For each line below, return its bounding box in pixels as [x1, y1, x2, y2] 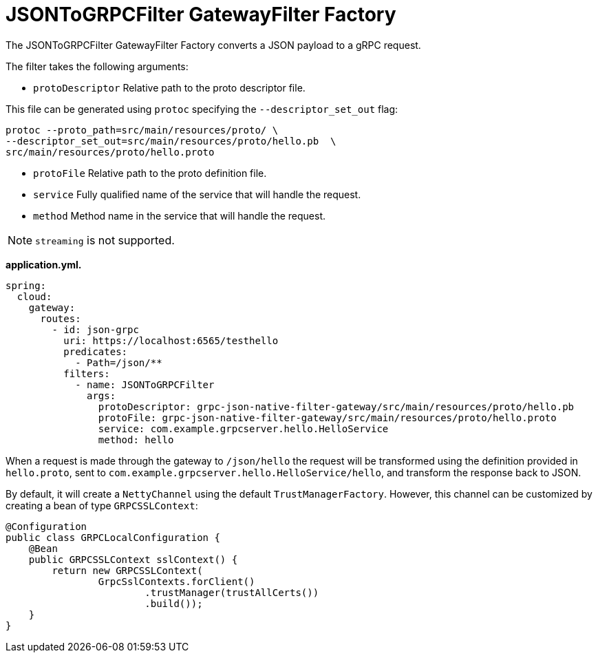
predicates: [63, 346, 128, 357]
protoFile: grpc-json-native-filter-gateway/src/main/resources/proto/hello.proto [98, 412, 557, 423]
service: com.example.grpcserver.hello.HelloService [98, 423, 389, 434]
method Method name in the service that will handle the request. [33, 209, 325, 222]
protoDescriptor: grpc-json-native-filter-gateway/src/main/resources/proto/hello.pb [98, 401, 575, 412]
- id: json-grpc [52, 323, 139, 335]
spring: [6, 279, 47, 291]
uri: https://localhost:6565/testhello [63, 335, 279, 346]
